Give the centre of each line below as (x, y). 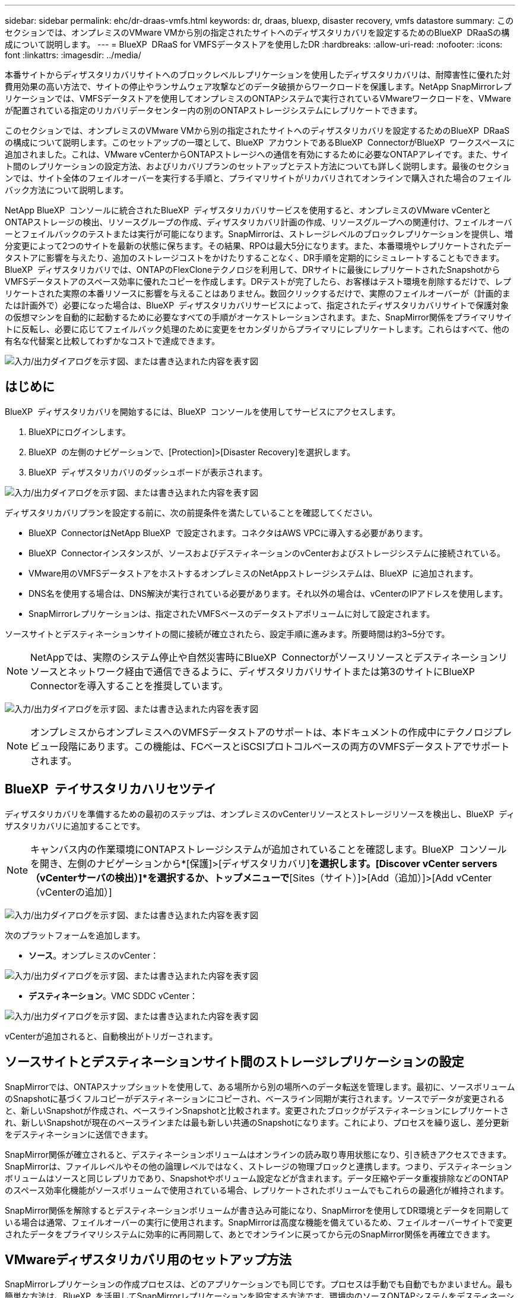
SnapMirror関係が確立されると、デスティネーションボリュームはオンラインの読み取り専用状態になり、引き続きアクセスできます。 (258, 1154)
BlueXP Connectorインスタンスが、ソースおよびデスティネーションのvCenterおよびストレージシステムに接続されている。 (267, 553)
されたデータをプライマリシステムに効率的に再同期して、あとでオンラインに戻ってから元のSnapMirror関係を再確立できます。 (250, 1234)
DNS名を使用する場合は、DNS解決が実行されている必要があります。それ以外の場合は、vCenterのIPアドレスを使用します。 (268, 593)
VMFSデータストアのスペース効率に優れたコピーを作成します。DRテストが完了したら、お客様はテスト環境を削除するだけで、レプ (258, 281)
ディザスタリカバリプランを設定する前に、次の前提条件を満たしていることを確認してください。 (191, 512)
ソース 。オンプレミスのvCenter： (94, 955)
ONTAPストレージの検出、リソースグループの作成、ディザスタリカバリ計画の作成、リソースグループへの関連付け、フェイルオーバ (259, 222)
